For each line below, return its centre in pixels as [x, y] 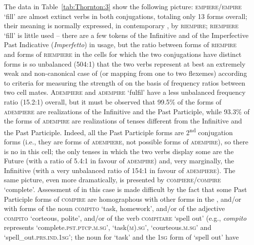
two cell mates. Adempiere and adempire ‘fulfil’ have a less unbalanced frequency [125, 92]
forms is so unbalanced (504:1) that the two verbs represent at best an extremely [125, 63]
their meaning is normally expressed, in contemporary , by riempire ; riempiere [121, 26]
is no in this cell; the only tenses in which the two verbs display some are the [119, 151]
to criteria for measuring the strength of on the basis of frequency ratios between [125, 82]
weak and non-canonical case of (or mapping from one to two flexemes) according [126, 73]
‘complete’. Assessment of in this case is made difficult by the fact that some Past [126, 189]
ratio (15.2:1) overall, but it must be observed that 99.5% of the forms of [113, 101]
